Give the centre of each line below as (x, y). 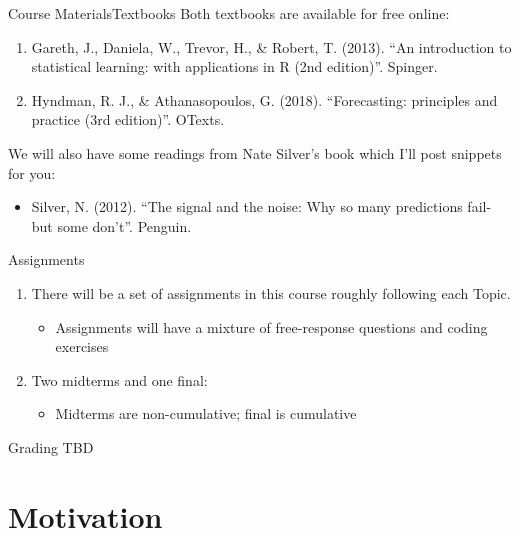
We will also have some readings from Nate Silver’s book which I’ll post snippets (255, 152)
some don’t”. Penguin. (124, 225)
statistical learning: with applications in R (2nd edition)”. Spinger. (234, 66)
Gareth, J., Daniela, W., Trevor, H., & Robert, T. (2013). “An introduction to (271, 46)
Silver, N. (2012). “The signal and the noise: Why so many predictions (247, 206)
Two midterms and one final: (119, 379)
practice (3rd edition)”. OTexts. (128, 119)
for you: (32, 172)
